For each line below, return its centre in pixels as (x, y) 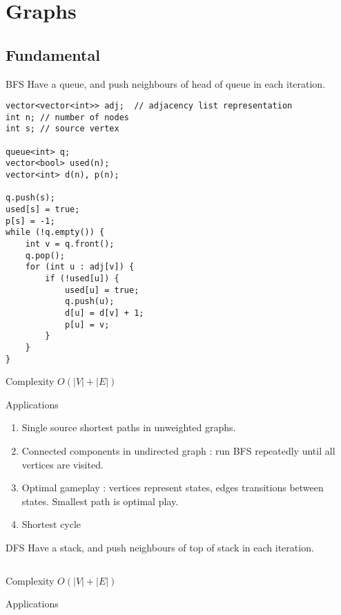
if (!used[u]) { (82, 279)
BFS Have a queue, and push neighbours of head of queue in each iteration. (166, 83)
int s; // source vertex (62, 129)
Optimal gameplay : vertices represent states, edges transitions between (173, 488)
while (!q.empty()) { (55, 233)
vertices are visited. (62, 464)
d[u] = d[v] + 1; (104, 313)
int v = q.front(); (70, 244)
